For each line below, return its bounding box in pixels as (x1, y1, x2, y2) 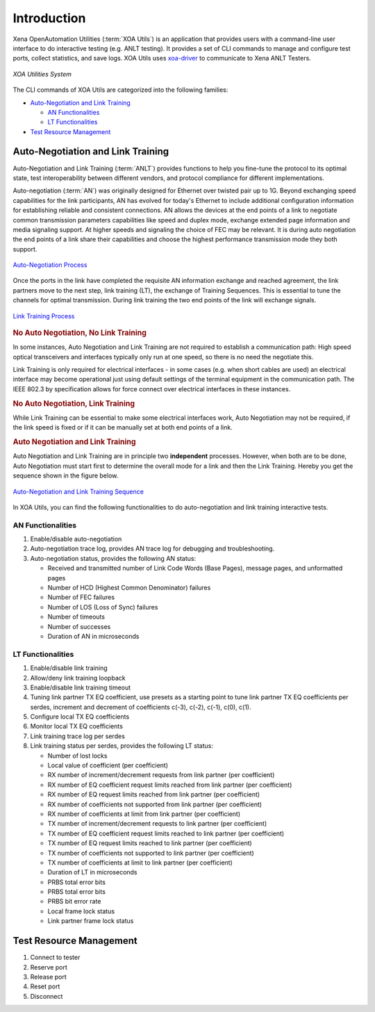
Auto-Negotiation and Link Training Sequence (12, 487, 144, 496)
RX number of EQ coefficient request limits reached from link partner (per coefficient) (47, 781, 292, 789)
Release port (30, 972, 67, 981)
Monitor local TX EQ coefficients (30, 722, 123, 731)
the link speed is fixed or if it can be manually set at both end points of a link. (12, 423, 233, 432)
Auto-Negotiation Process (12, 261, 87, 269)
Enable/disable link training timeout (30, 683, 131, 692)
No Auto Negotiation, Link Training (12, 398, 135, 408)
